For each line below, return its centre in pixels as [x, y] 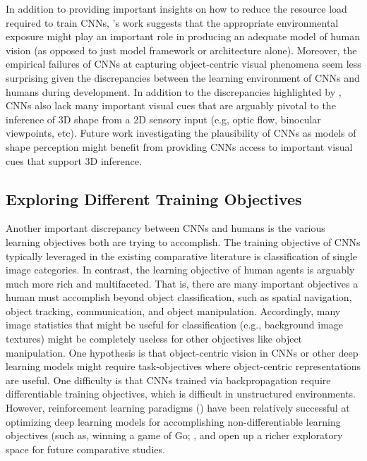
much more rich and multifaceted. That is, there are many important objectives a [182, 283]
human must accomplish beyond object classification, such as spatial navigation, [179, 297]
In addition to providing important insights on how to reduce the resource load [176, 8]
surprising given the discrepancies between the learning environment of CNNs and [183, 77]
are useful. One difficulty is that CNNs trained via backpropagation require [168, 380]
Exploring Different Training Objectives [154, 198]
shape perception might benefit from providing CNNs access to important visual [179, 146]
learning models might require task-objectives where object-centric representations [183, 366]
